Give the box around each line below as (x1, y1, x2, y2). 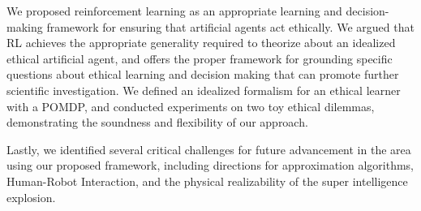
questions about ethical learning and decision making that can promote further (6, 66, 399, 83)
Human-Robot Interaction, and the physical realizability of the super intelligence (6, 172, 408, 189)
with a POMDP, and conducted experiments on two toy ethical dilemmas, (6, 97, 375, 114)
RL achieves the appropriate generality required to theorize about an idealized (6, 34, 396, 51)
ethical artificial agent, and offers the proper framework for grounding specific (6, 50, 393, 67)
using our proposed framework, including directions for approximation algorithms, (6, 157, 414, 174)
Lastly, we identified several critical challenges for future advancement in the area (6, 140, 411, 157)
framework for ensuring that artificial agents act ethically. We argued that (46, 18, 415, 35)
